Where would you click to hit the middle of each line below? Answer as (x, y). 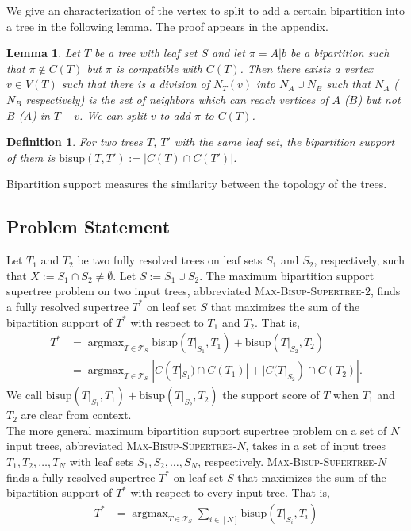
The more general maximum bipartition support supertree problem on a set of (197, 430)
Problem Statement (88, 227)
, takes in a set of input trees (315, 446)
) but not (379, 99)
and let (229, 53)
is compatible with (159, 68)
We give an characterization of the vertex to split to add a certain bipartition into (205, 10)
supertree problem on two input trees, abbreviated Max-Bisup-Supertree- (186, 291)
